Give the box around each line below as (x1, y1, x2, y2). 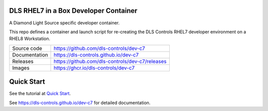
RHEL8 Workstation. (9, 36, 51, 42)
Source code (12, 45, 42, 52)
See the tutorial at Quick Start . (9, 91, 71, 97)
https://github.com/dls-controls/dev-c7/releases (54, 57, 167, 64)
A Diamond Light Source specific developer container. (9, 20, 120, 26)
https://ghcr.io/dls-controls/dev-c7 (54, 64, 135, 71)
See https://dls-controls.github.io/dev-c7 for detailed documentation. (9, 100, 151, 106)
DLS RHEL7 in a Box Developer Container (9, 6, 137, 15)
